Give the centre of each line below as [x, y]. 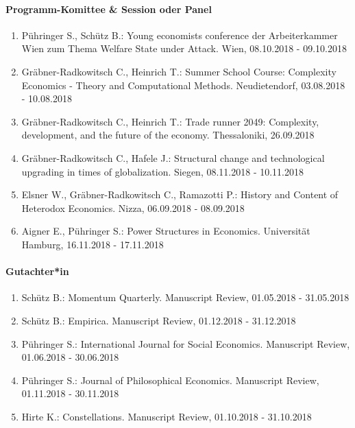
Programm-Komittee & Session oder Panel [109, 9]
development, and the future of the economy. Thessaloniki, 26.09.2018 [168, 135]
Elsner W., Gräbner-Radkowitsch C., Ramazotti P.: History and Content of [180, 194]
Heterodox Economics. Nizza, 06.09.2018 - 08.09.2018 [133, 207]
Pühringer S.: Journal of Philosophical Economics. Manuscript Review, [170, 380]
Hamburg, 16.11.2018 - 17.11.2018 [93, 244]
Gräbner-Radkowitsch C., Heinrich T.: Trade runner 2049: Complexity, [170, 121]
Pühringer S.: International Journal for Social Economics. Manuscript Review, [186, 343]
